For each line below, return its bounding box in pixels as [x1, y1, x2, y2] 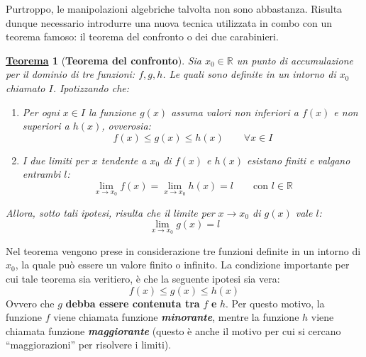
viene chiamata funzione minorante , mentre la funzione [53, 310, 299, 324]
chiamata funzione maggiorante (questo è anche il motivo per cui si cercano [6, 323, 341, 338]
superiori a [22, 118, 70, 133]
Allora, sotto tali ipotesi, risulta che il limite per [6, 205, 215, 220]
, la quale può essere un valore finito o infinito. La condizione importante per [15, 257, 350, 272]
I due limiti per [22, 152, 89, 167]
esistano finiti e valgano [247, 152, 350, 167]
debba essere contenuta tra [65, 295, 200, 310]
